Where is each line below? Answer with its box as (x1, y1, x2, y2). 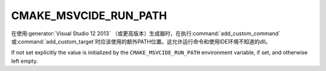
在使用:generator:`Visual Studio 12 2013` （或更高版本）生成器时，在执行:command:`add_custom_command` (11, 30, 281, 37)
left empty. (11, 57, 38, 64)
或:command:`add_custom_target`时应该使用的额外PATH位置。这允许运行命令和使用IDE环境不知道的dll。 (11, 38, 271, 45)
